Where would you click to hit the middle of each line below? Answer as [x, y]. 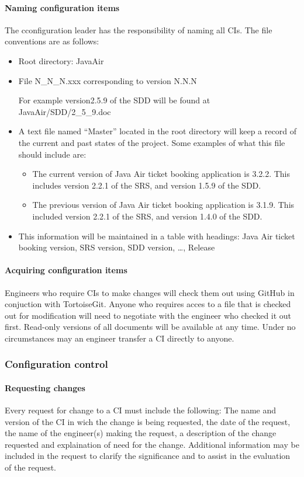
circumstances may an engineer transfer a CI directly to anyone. [120, 338]
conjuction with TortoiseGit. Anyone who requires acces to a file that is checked [148, 304]
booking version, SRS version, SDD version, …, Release [117, 247]
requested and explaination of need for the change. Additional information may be [152, 444]
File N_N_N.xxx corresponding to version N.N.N [108, 80]
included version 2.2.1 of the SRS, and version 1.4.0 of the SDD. [147, 216]
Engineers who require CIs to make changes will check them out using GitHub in [150, 292]
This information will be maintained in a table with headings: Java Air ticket [157, 236]
